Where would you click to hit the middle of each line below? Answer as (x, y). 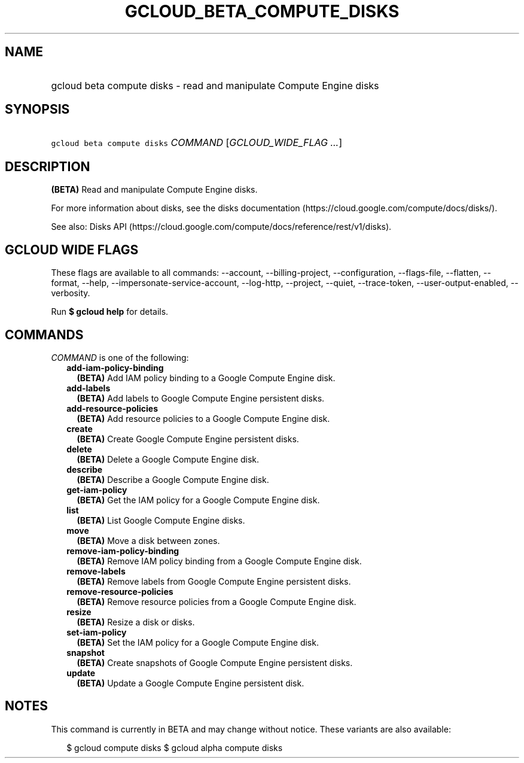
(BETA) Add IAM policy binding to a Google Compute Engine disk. (206, 378)
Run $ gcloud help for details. (110, 312)
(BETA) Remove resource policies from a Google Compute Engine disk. (217, 601)
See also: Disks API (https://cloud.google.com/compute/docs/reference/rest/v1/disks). (221, 227)
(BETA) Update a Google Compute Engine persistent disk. (191, 683)
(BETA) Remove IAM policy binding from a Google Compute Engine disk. (219, 561)
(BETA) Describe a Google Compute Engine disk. (173, 479)
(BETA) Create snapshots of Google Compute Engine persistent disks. (215, 662)
